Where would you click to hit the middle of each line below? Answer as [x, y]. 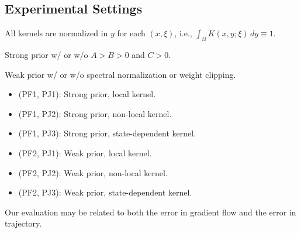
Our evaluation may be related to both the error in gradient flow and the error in [150, 212]
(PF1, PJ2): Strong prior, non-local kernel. [95, 113]
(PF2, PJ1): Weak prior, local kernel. [85, 153]
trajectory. [23, 223]
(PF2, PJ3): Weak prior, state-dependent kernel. [105, 192]
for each [131, 33]
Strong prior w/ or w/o [46, 54]
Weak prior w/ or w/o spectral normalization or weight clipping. [120, 74]
